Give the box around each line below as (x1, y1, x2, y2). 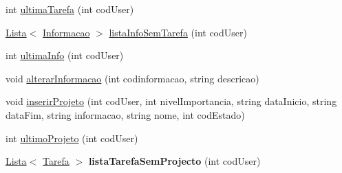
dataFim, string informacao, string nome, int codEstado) (6, 107, 245, 122)
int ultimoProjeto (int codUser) (6, 130, 138, 145)
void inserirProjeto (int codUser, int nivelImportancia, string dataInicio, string (6, 94, 337, 108)
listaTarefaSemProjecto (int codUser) (88, 154, 261, 168)
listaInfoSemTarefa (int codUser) (109, 25, 247, 39)
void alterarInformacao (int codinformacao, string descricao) (6, 71, 259, 85)
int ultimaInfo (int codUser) (6, 48, 124, 62)
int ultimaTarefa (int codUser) (6, 2, 134, 16)
